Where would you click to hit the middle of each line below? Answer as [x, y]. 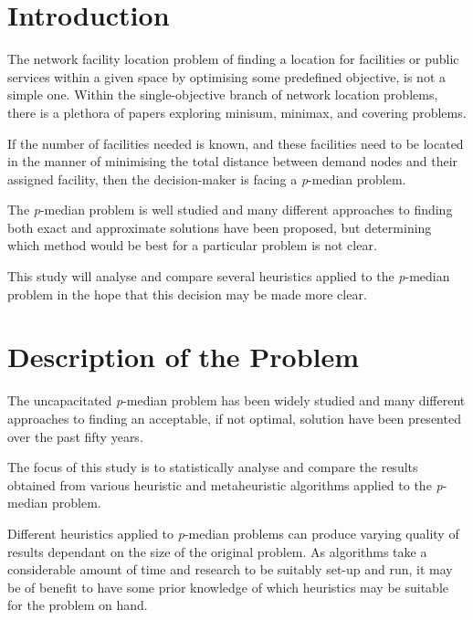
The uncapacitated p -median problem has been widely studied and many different [236, 400]
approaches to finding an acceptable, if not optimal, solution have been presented [234, 418]
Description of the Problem [184, 357]
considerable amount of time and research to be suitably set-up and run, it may [230, 569]
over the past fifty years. [75, 436]
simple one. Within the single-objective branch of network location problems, [223, 95]
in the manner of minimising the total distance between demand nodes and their [233, 161]
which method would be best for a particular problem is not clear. [192, 245]
